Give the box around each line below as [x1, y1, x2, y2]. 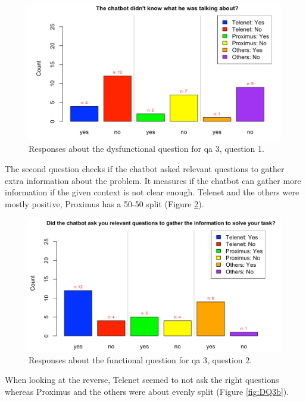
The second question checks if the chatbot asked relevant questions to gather [5, 162, 285, 174]
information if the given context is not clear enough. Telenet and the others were [5, 186, 299, 198]
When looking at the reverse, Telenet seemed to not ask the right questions [5, 373, 279, 386]
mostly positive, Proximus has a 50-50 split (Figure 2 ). [5, 197, 204, 210]
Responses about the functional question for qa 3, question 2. [29, 353, 252, 366]
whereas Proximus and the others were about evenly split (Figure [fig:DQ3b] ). [5, 385, 289, 398]
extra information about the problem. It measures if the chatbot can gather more [5, 174, 301, 186]
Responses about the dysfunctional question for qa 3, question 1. [29, 142, 264, 155]
